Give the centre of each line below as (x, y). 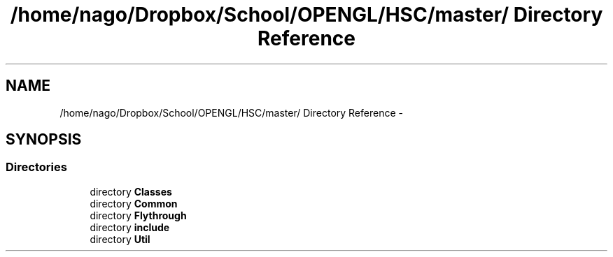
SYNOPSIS (44, 140)
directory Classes (131, 191)
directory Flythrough (138, 215)
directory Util (120, 239)
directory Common (134, 203)
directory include (130, 227)
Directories (36, 167)
